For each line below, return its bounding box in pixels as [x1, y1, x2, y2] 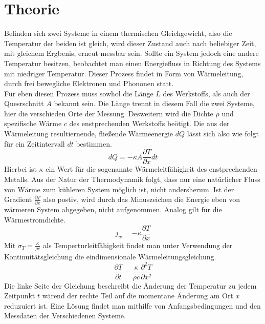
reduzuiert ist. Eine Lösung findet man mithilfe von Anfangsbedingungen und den [4, 300, 261, 311]
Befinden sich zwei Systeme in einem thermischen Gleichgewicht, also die [4, 28, 232, 38]
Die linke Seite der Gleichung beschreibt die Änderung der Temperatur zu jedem [4, 280, 257, 291]
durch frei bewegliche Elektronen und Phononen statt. [4, 78, 174, 89]
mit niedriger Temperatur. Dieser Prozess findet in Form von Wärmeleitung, [4, 68, 244, 78]
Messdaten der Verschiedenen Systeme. [4, 310, 126, 321]
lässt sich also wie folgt [187, 128, 259, 139]
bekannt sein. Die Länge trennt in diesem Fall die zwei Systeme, [54, 98, 255, 109]
